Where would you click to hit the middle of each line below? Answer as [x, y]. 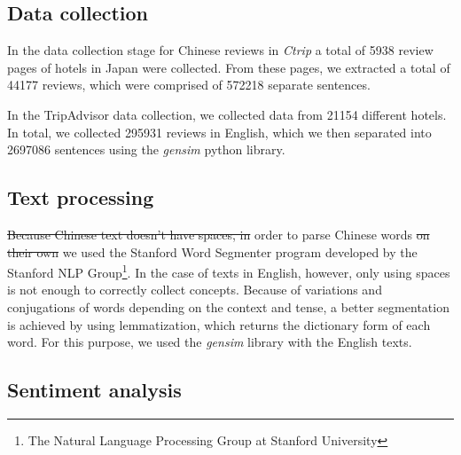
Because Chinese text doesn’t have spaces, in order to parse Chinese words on [219, 234]
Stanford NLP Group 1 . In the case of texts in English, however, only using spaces [229, 271]
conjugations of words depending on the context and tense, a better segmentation [228, 307]
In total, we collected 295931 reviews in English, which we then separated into [219, 132]
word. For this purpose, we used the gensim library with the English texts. [210, 342]
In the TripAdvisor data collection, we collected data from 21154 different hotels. [227, 114]
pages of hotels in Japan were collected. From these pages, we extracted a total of [229, 67]
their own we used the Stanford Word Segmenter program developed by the [212, 251]
